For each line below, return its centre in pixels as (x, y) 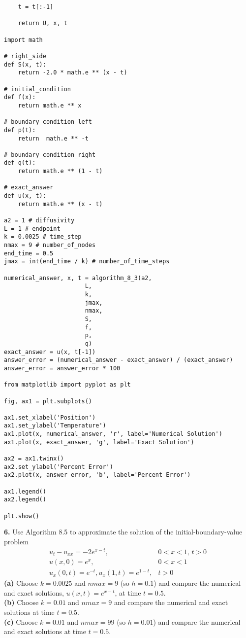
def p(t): (20, 130)
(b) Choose (21, 602)
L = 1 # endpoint (32, 229)
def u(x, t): (25, 196)
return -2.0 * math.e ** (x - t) (73, 73)
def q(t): (20, 163)
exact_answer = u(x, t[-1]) (50, 352)
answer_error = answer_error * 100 (62, 368)
